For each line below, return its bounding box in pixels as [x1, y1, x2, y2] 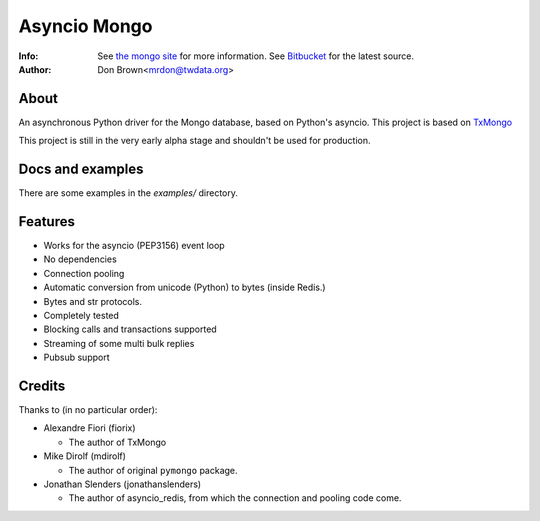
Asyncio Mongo [18, 15, 153, 37]
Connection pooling [43, 267, 125, 279]
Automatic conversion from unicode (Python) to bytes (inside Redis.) [43, 281, 326, 294]
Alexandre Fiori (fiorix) [43, 422, 136, 434]
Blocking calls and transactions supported [43, 323, 217, 335]
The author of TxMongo [68, 436, 167, 448]
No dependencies [43, 253, 117, 265]
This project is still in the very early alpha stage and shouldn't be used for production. [18, 135, 371, 147]
